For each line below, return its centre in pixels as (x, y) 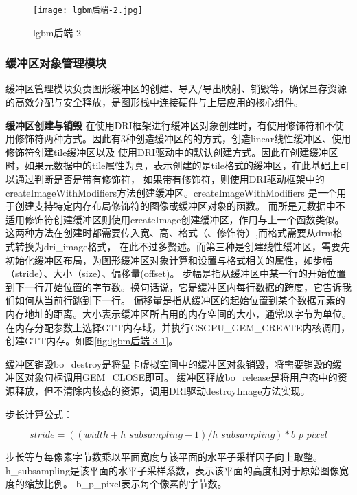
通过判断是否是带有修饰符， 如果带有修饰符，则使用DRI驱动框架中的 (170, 179)
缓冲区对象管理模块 (56, 63)
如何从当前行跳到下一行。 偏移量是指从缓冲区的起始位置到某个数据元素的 (180, 300)
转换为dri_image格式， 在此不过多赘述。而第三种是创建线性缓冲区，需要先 (183, 246)
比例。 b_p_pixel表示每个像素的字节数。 (135, 484)
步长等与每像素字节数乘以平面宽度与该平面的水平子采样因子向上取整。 (164, 457)
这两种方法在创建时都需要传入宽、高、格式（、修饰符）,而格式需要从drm (169, 233)
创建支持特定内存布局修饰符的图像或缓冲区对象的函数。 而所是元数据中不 (180, 206)
